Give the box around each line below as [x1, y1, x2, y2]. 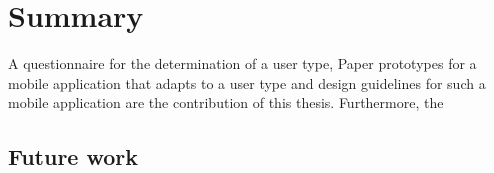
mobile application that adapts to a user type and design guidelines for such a [8, 72, 486, 93]
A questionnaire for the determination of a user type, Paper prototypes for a [8, 53, 477, 74]
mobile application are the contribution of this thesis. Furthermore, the [8, 92, 444, 113]
